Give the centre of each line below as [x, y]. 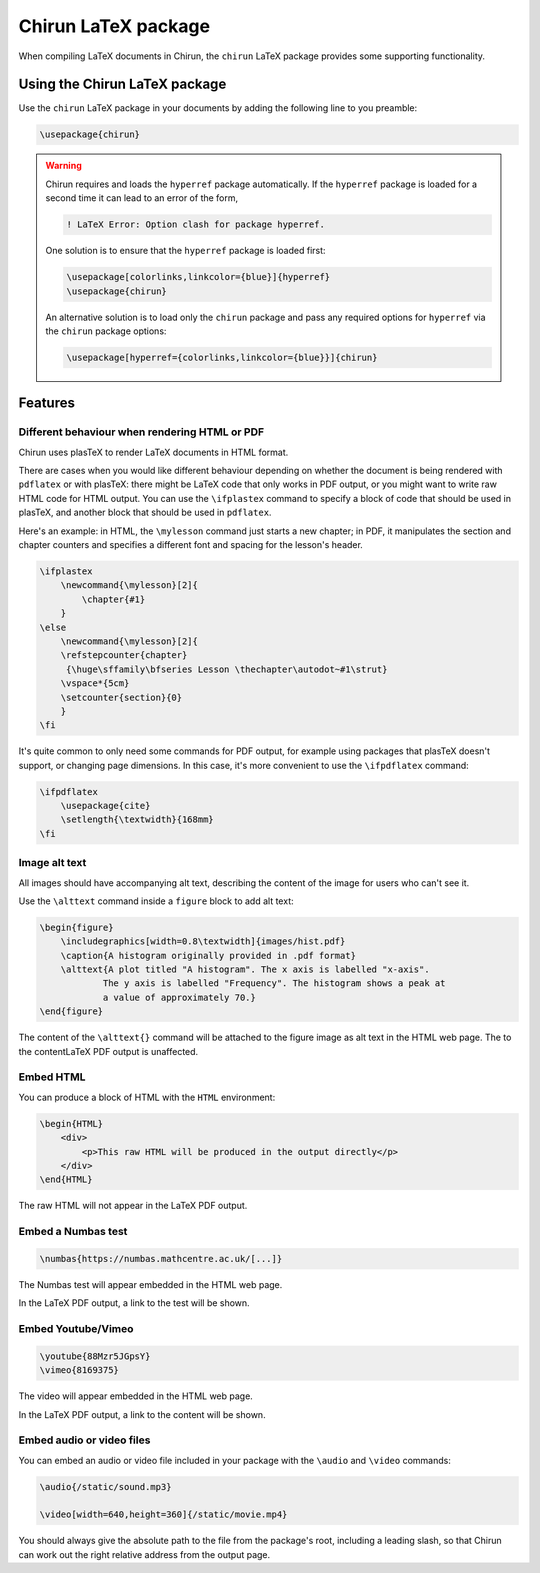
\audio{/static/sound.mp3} [105, 1486]
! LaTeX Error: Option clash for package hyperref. [195, 224]
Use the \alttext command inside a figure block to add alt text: [156, 901]
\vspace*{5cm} [95, 683]
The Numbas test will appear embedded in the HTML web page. [150, 1284]
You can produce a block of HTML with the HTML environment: [147, 1097]
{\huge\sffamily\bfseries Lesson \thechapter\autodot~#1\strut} [226, 669]
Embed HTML [52, 1077]
